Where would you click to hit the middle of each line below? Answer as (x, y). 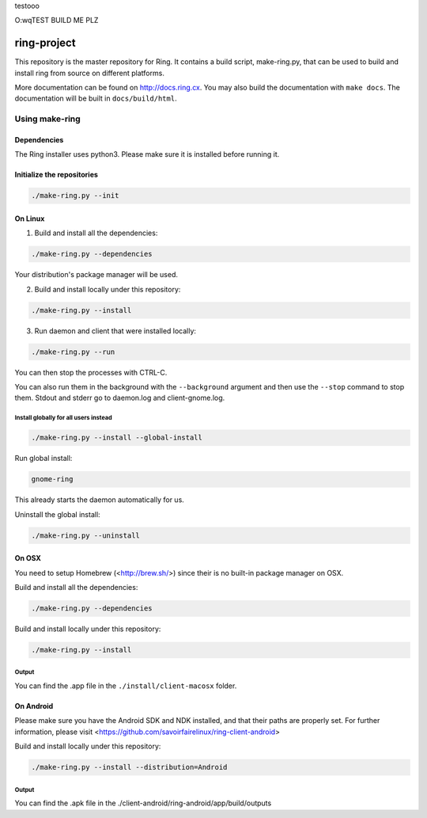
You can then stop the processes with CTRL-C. (91, 372)
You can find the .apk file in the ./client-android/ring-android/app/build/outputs (143, 803)
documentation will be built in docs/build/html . (96, 98)
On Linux (30, 219)
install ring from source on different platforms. (90, 73)
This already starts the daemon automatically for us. (100, 500)
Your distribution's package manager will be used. (96, 275)
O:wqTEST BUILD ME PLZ (57, 21)
